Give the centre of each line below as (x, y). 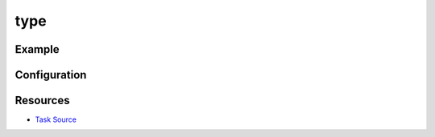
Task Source (56, 119)
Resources (42, 101)
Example (37, 49)
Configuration (51, 75)
